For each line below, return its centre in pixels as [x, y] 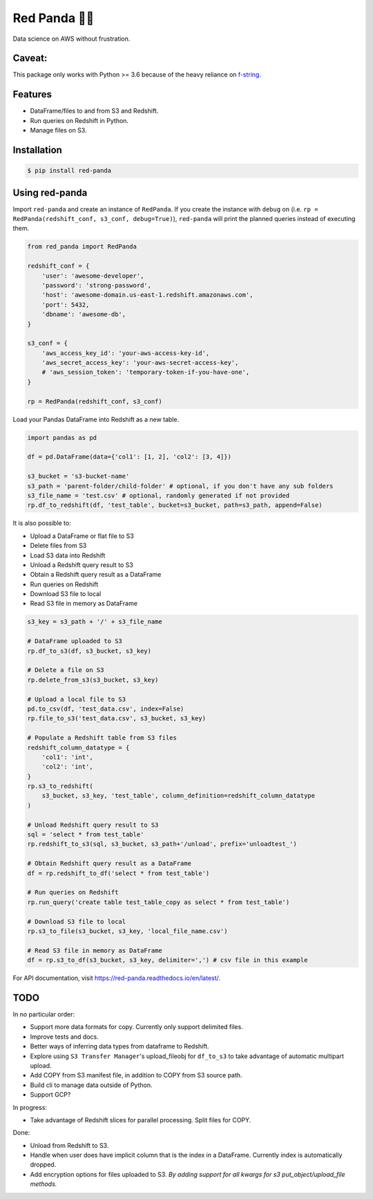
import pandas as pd [62, 438]
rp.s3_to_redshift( [60, 786]
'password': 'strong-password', [97, 285]
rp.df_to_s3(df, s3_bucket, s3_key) [89, 651]
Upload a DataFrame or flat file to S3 [82, 536]
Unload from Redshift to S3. [69, 1145]
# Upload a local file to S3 [77, 699]
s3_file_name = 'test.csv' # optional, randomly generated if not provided [159, 495]
